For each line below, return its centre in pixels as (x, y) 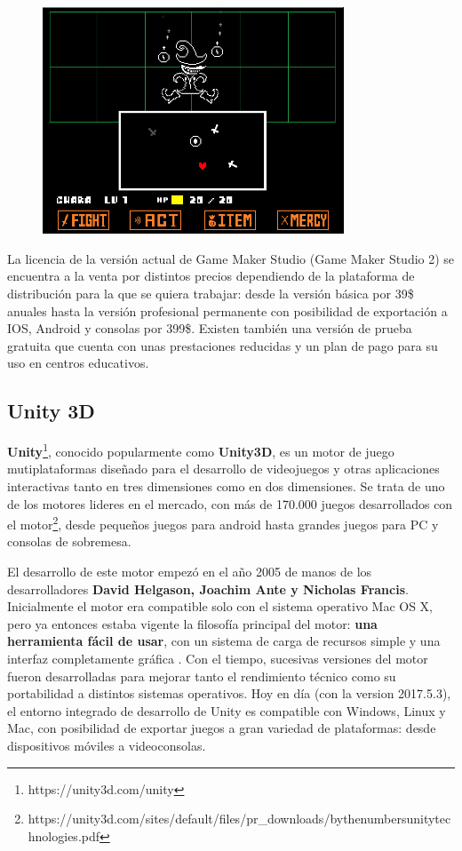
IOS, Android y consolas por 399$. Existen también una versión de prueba (210, 328)
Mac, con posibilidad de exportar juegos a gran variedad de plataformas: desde (222, 728)
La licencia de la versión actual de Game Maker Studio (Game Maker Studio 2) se (231, 258)
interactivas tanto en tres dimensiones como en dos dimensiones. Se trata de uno (226, 485)
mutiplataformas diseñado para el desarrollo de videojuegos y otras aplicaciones (223, 469)
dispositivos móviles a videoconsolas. (107, 745)
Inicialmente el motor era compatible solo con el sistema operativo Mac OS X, (220, 606)
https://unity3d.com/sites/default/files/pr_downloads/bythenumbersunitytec (239, 819)
